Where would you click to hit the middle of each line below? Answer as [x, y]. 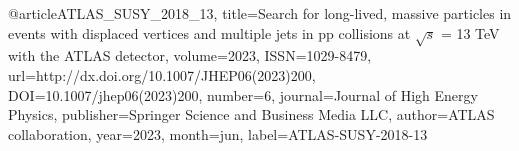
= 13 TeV [470, 32]
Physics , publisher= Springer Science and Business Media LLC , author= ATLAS [251, 114]
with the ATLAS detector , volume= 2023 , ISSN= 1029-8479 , [190, 55]
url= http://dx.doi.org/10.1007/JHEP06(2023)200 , [162, 74]
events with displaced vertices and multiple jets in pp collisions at [209, 32]
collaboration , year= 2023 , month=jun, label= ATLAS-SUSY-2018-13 [218, 133]
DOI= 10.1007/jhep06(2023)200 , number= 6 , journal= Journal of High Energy [243, 94]
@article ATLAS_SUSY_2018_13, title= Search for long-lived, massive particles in [260, 13]
